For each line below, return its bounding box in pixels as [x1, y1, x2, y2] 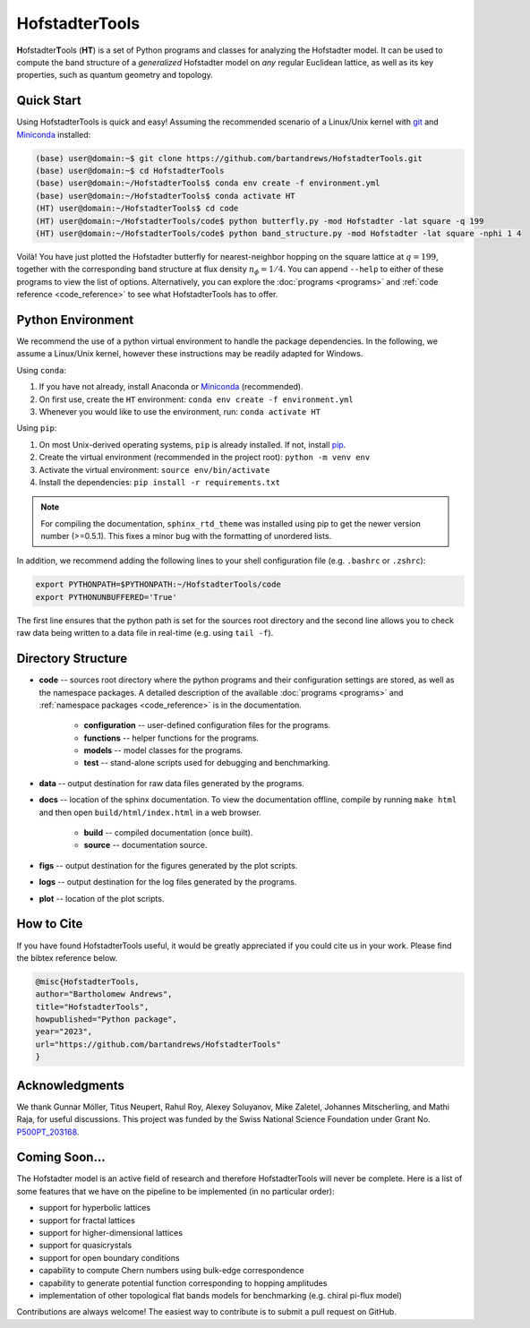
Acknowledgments [16, 1077, 125, 1092]
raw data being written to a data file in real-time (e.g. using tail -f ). [16, 628, 274, 638]
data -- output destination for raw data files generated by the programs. [38, 777, 304, 788]
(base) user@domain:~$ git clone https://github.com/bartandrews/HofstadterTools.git [35, 153, 423, 163]
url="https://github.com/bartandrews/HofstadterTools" [35, 1039, 281, 1050]
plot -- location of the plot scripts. [38, 893, 165, 904]
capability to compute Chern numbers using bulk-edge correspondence [38, 1265, 304, 1276]
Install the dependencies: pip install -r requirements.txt [38, 476, 281, 487]
